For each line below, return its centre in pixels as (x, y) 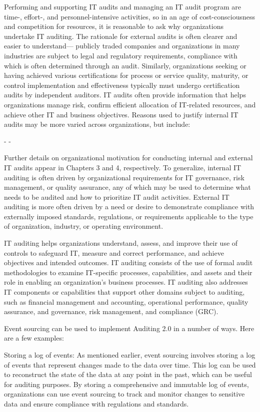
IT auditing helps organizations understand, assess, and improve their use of (121, 243)
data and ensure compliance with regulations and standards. (96, 403)
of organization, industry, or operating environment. (84, 226)
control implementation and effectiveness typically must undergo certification (122, 85)
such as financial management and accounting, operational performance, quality (126, 301)
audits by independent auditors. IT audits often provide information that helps (125, 95)
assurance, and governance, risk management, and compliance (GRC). (111, 311)
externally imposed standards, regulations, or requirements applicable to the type (129, 216)
